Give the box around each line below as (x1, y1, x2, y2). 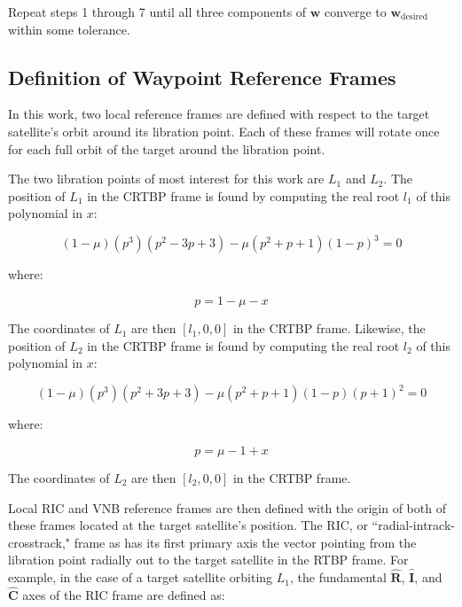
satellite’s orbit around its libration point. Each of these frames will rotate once (8, 121, 440, 140)
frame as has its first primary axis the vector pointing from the (74, 533, 417, 551)
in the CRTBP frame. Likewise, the (232, 319, 426, 338)
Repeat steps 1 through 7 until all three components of (8, 3, 307, 20)
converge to (325, 3, 387, 20)
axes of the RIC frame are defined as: (22, 585, 225, 603)
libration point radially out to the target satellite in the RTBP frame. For (8, 550, 409, 569)
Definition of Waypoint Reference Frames (8, 63, 396, 90)
